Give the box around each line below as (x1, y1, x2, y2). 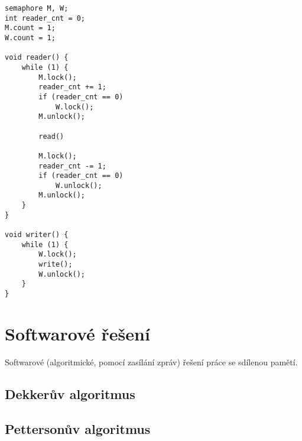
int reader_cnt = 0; (5, 14, 86, 22)
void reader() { (5, 53, 69, 62)
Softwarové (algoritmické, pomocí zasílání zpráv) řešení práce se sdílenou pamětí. (5, 355, 298, 368)
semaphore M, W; (5, 4, 69, 12)
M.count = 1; (5, 24, 56, 33)
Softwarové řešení (5, 321, 150, 345)
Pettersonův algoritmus (5, 419, 151, 437)
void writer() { (5, 231, 69, 239)
